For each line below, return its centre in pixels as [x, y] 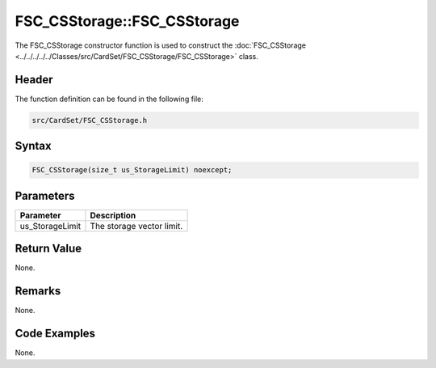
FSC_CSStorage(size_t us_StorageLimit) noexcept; [132, 170]
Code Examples [55, 334]
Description [113, 215]
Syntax [33, 146]
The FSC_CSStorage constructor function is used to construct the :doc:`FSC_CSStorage [161, 45]
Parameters [45, 195]
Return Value [48, 249]
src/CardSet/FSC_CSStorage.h [90, 120]
